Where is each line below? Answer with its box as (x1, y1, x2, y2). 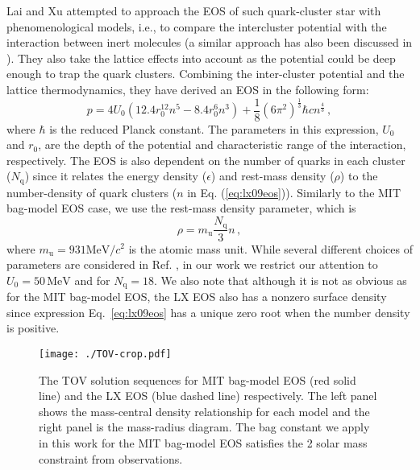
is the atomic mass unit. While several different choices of (128, 240, 413, 257)
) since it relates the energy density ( (24, 167, 207, 184)
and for (74, 271, 110, 288)
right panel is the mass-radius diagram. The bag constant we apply (39, 418, 370, 435)
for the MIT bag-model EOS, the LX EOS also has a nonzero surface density (6, 288, 387, 305)
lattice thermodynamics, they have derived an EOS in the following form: (6, 80, 369, 97)
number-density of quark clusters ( (6, 183, 177, 200)
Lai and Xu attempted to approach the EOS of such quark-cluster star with (6, 2, 381, 19)
